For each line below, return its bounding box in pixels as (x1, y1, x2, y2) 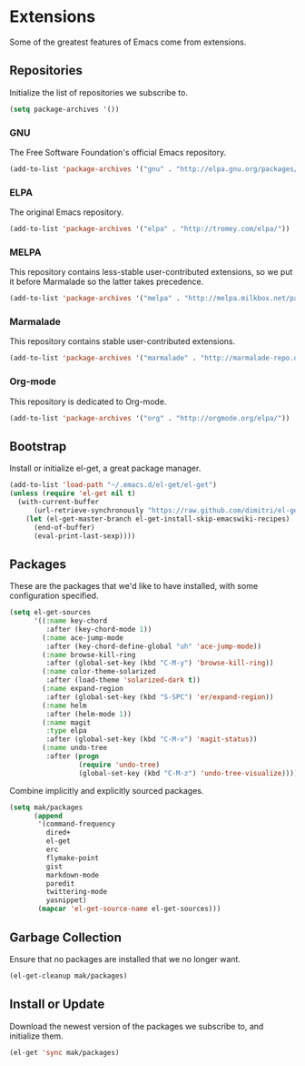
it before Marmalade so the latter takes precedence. (9, 276, 204, 288)
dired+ (45, 828, 71, 838)
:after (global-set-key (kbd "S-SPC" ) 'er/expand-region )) (45, 692, 274, 702)
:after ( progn (45, 752, 100, 761)
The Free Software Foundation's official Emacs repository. (9, 147, 227, 157)
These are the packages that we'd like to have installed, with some (9, 581, 259, 592)
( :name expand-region (42, 685, 124, 694)
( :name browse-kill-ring (42, 650, 136, 659)
